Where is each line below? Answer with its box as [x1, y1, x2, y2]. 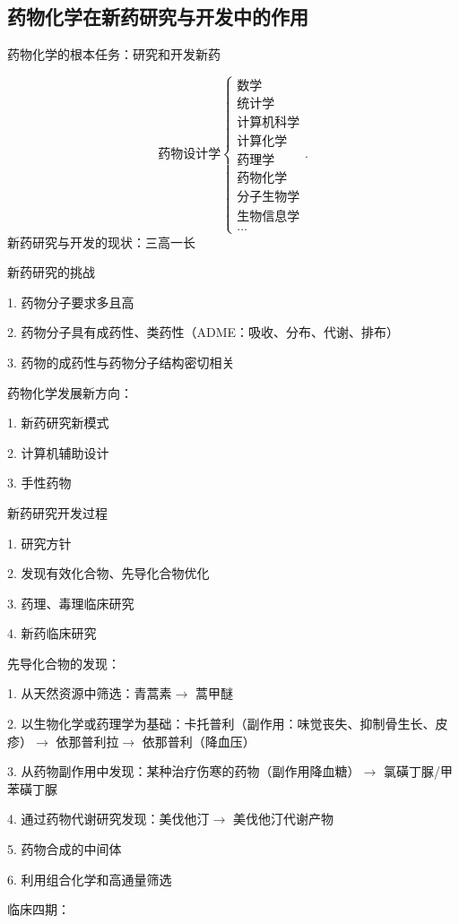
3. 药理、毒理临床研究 [7, 593, 134, 612]
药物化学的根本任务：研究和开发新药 [7, 45, 221, 64]
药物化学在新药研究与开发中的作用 [7, 3, 308, 30]
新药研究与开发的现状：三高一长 [7, 232, 195, 251]
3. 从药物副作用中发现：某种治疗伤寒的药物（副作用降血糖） [7, 762, 360, 781]
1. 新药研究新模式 [7, 413, 109, 432]
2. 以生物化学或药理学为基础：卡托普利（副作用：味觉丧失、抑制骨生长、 [7, 714, 436, 733]
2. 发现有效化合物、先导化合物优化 [7, 564, 210, 583]
